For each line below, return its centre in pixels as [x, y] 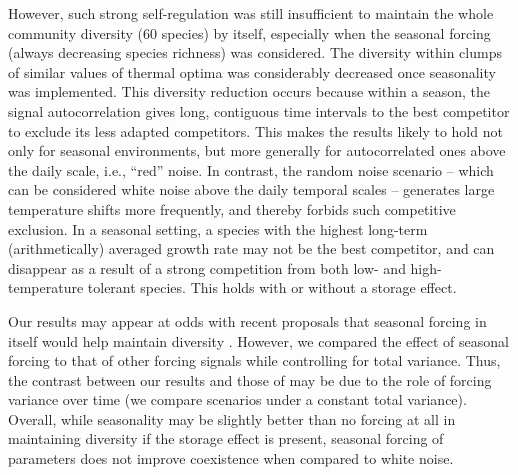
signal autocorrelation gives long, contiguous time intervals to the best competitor [259, 110]
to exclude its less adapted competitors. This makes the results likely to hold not [255, 130]
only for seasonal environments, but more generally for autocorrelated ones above [257, 150]
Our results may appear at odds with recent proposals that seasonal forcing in [247, 320]
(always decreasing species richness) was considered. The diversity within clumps [255, 52]
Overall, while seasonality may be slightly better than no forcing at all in [232, 418]
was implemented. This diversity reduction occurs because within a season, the [249, 91]
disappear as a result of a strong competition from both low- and [207, 267]
